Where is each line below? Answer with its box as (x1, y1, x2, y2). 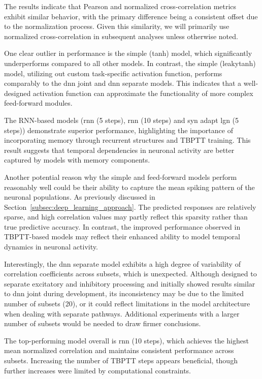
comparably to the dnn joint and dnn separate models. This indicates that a (4, 78, 242, 88)
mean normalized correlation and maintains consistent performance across (4, 345, 234, 356)
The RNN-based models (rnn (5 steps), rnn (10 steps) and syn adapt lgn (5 (4, 114, 239, 125)
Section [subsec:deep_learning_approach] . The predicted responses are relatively (4, 201, 256, 212)
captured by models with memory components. (4, 154, 150, 165)
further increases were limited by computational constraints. (4, 365, 191, 375)
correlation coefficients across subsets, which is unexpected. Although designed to (4, 268, 257, 279)
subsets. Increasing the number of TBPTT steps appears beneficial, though (4, 355, 238, 365)
